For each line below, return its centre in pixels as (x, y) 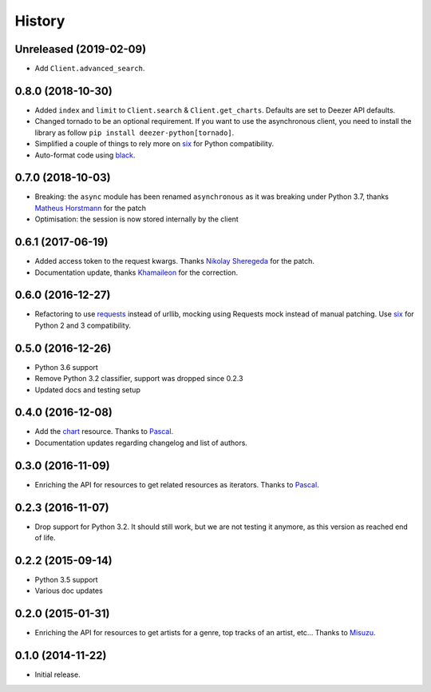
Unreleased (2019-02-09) (81, 49)
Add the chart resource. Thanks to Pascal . (104, 432)
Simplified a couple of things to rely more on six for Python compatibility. (154, 144)
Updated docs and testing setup (88, 390)
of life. (45, 538)
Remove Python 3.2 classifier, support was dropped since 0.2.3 (139, 379)
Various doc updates (69, 591)
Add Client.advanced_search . (90, 69)
